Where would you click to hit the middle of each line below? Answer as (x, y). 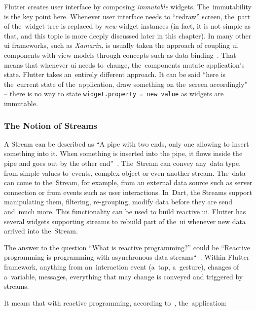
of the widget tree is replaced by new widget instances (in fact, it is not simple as (128, 26)
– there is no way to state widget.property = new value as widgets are (114, 94)
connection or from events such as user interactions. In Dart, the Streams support (128, 192)
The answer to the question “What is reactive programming (94, 247)
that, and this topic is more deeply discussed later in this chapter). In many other (128, 35)
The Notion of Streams (51, 125)
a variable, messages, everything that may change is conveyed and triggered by (124, 276)
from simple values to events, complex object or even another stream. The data (125, 173)
